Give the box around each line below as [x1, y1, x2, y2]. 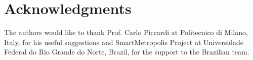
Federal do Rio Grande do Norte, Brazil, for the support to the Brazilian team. [4, 46, 249, 57]
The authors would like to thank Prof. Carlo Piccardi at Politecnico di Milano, [4, 27, 248, 37]
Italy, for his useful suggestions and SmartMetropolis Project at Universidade [4, 36, 244, 47]
